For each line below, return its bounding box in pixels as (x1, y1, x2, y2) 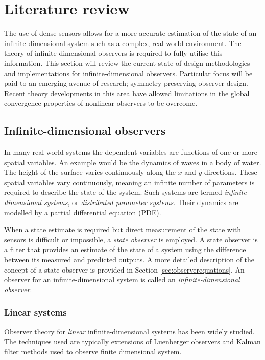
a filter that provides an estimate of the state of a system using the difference (4, 244, 246, 255)
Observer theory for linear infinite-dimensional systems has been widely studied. (4, 326, 255, 336)
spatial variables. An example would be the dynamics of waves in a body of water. (4, 156, 261, 167)
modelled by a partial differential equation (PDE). (4, 207, 161, 217)
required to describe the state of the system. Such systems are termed (4, 187, 222, 197)
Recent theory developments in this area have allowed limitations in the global (4, 87, 250, 98)
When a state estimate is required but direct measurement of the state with (4, 224, 242, 235)
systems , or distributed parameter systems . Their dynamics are (44, 197, 238, 208)
